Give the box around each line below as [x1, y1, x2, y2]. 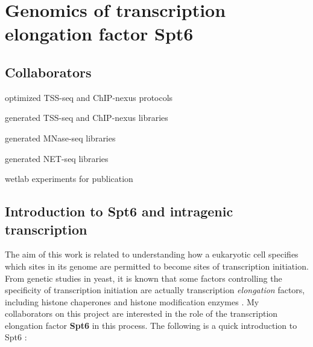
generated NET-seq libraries [5, 152, 109, 164]
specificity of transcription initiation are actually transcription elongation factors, [5, 284, 305, 296]
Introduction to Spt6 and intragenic [5, 202, 233, 221]
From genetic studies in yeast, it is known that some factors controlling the [5, 271, 282, 284]
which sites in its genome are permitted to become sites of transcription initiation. [5, 259, 309, 272]
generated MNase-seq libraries [5, 131, 116, 144]
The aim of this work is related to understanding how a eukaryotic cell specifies [5, 248, 299, 261]
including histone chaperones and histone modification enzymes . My [5, 295, 259, 308]
